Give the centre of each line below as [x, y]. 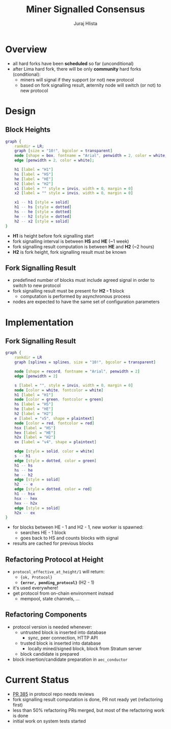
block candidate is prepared [50, 654]
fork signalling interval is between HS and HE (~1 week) [71, 241]
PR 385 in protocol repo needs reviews [53, 694]
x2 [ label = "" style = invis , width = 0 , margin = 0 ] [74, 193]
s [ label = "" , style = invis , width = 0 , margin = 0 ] [74, 385]
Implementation [39, 322]
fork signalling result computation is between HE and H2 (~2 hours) [83, 246]
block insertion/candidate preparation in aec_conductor [70, 659]
